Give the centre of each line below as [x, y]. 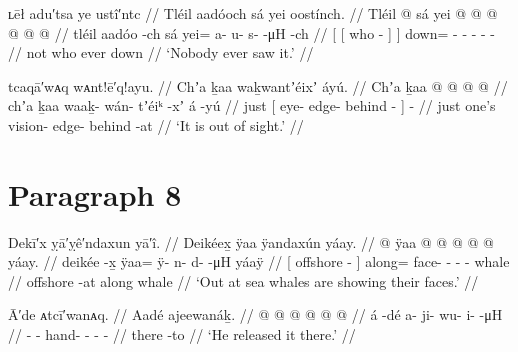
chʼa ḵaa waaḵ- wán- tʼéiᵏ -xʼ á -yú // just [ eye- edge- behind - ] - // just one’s [252, 105]
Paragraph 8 [95, 193]
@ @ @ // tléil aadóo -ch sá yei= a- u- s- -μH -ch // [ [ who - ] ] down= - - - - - [252, 32]
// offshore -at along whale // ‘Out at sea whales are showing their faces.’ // [243, 280]
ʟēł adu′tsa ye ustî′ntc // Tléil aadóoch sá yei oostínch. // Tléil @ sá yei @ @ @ [253, 13]
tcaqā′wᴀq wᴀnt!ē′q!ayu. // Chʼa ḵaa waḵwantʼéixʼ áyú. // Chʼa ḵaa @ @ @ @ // [258, 85]
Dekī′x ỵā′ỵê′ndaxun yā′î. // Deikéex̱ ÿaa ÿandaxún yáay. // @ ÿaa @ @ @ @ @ [251, 241]
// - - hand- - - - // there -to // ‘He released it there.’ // [182, 334]
